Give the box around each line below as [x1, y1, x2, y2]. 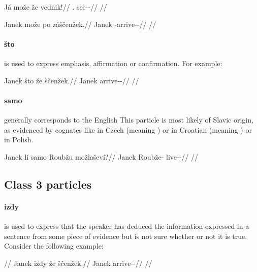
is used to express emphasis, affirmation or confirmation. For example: [4, 57, 222, 68]
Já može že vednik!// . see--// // [4, 2, 107, 12]
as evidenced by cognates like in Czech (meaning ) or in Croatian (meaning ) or [4, 124, 252, 135]
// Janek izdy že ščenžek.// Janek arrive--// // [4, 257, 152, 268]
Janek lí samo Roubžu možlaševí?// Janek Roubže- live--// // [4, 151, 198, 162]
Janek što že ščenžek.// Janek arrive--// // [4, 75, 139, 85]
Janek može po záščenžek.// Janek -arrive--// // [4, 18, 156, 29]
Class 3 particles [4, 176, 92, 192]
